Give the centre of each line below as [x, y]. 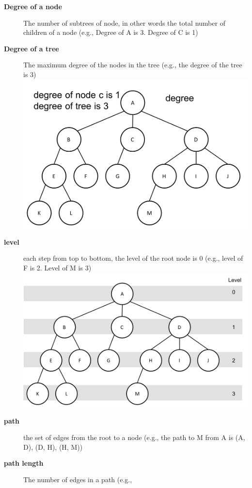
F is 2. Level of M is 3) [57, 268]
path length [24, 463]
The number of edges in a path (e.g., [78, 479]
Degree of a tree [31, 48]
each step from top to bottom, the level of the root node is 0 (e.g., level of [133, 258]
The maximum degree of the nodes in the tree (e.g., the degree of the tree [133, 65]
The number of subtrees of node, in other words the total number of [124, 23]
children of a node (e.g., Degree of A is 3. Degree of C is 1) [111, 32]
